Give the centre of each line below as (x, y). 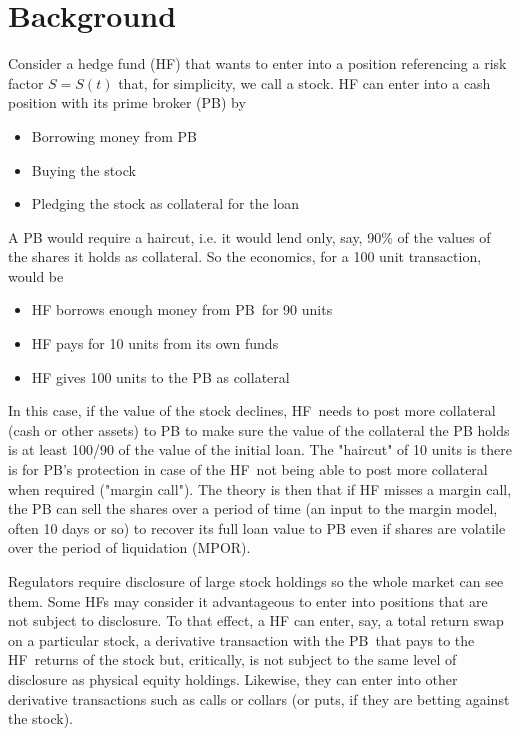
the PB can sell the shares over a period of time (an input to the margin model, (253, 508)
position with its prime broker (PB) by (127, 102)
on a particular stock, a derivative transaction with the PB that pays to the (241, 639)
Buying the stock (83, 169)
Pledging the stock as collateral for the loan (165, 203)
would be (36, 275)
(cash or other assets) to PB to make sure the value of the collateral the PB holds (259, 429)
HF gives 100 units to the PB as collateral (160, 376)
